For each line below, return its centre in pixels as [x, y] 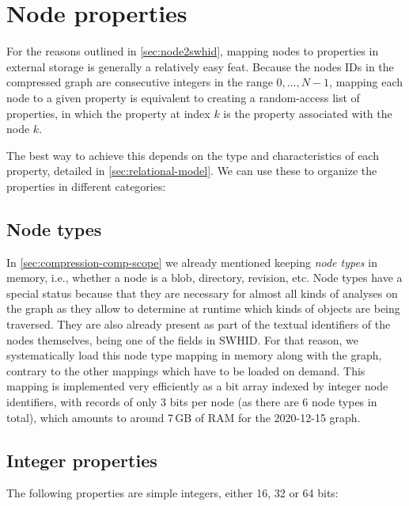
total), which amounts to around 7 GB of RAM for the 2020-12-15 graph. [184, 417]
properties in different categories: [86, 186]
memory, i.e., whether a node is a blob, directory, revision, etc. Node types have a [204, 278]
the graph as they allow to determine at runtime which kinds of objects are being [203, 308]
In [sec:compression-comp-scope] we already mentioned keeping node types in [192, 262]
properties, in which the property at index [108, 113]
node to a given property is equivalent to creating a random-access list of [183, 97]
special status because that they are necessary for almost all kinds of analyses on [202, 293]
